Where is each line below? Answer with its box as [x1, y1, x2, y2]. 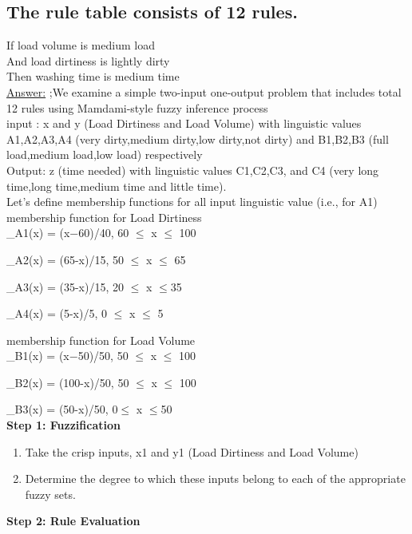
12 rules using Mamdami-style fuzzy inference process [6, 99, 268, 116]
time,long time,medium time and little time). [6, 177, 227, 194]
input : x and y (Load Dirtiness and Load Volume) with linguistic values [6, 115, 362, 132]
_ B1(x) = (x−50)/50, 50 [6, 347, 129, 364]
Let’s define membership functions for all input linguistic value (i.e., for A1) [6, 193, 378, 210]
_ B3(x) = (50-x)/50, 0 [6, 401, 118, 417]
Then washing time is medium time [6, 68, 180, 85]
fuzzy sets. [25, 485, 76, 502]
